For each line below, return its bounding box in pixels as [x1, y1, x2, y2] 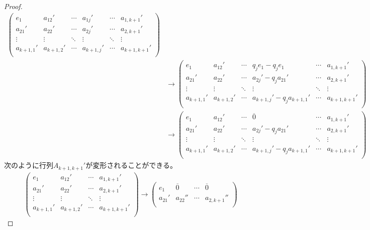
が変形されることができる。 [85, 160, 177, 170]
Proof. [4, 1, 23, 11]
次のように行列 [4, 160, 53, 170]
